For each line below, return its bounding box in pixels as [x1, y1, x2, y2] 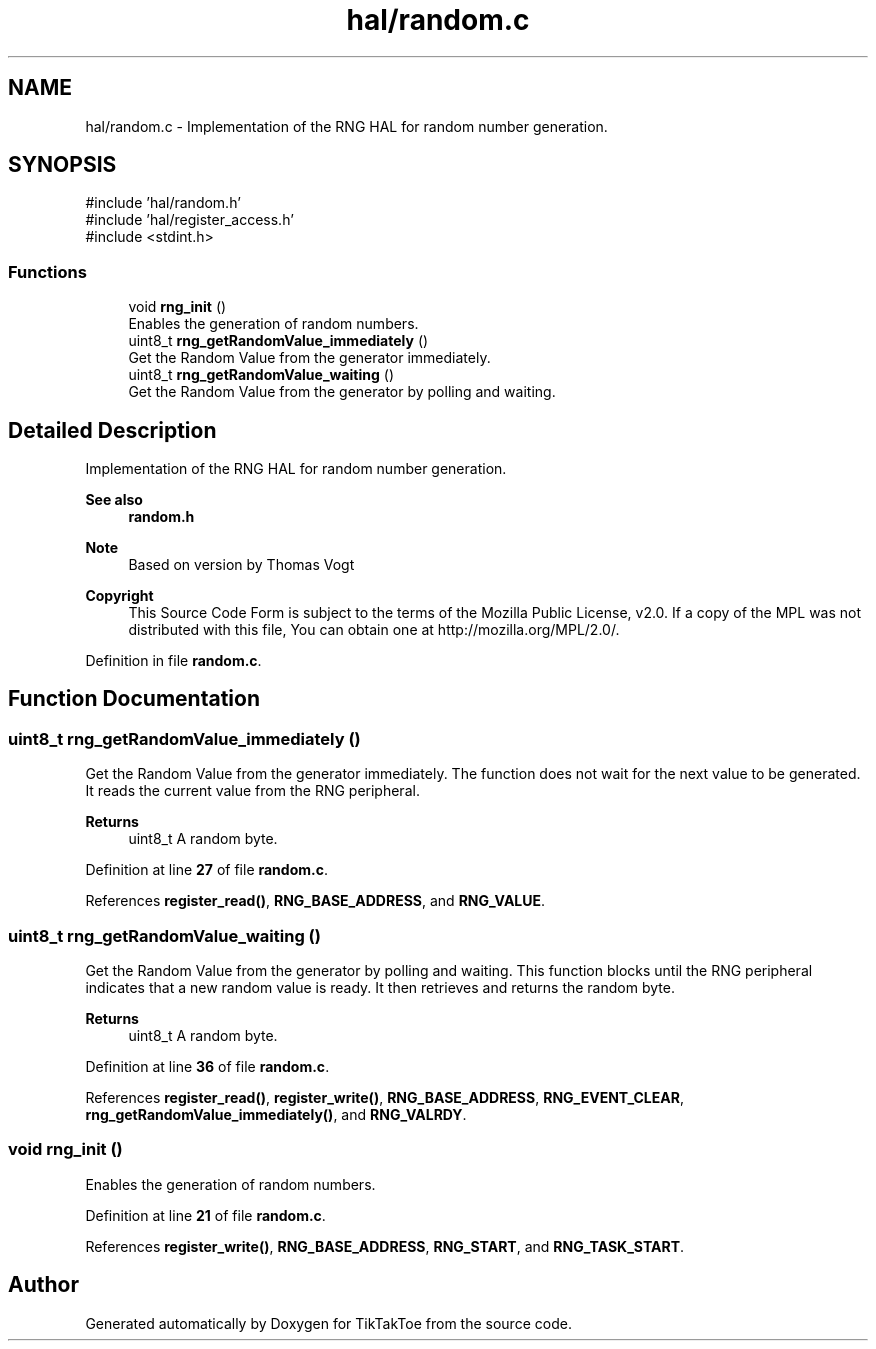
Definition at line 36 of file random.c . [85, 1058, 330, 1075]
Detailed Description [8, 417, 217, 443]
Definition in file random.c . [85, 652, 262, 670]
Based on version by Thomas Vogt [128, 556, 355, 574]
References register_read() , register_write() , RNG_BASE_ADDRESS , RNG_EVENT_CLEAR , [85, 1089, 684, 1106]
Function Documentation [8, 686, 260, 712]
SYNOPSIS [8, 152, 117, 178]
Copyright [85, 587, 154, 605]
